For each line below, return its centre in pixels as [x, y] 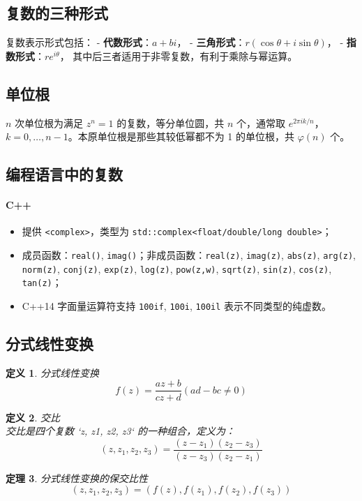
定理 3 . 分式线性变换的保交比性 [77, 478]
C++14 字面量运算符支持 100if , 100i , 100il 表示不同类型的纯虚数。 [177, 305]
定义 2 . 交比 [33, 417]
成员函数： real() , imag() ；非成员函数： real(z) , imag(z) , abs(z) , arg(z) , [189, 255]
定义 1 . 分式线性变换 [52, 372]
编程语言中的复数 [64, 174]
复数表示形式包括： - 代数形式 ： [79, 42]
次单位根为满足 [49, 122]
